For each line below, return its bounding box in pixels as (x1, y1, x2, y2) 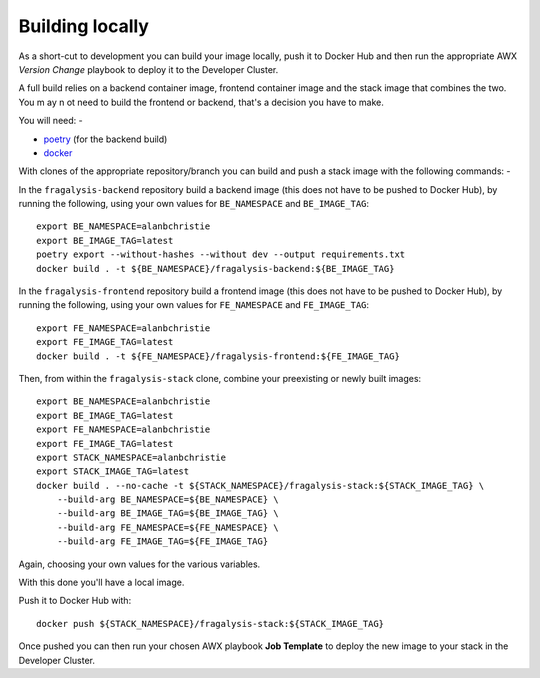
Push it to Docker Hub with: (18, 595, 132, 607)
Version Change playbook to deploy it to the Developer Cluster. (18, 63, 279, 75)
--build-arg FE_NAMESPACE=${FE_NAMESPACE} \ (56, 521, 279, 533)
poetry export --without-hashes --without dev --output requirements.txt (36, 249, 406, 260)
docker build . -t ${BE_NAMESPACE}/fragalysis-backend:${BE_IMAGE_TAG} (36, 263, 395, 274)
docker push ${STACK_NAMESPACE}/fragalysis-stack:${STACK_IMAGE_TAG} (36, 618, 385, 629)
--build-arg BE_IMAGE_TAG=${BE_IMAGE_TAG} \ (56, 508, 279, 519)
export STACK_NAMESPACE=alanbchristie (36, 451, 227, 463)
